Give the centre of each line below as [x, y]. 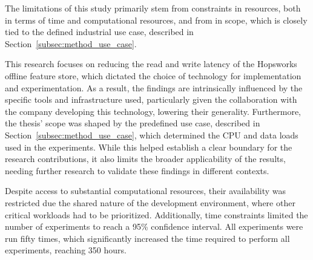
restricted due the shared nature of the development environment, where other [150, 202]
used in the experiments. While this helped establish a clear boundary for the [149, 147]
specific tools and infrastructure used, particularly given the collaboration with [151, 99]
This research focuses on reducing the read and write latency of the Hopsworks [151, 64]
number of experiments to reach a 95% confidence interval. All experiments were [154, 226]
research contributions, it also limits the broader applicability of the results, [145, 159]
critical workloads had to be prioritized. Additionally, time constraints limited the [156, 214]
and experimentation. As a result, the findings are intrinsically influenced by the [154, 87]
